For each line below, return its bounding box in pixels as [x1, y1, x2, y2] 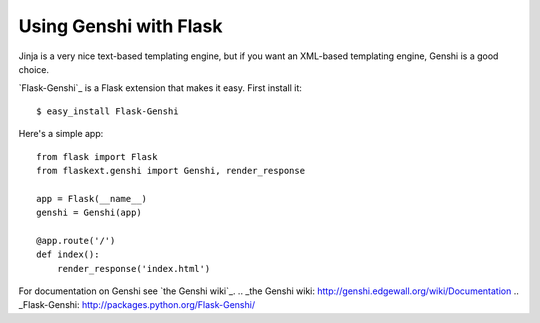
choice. [18, 63, 50, 75]
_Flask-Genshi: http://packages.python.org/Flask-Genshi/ [18, 299, 255, 311]
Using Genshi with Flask [18, 15, 223, 37]
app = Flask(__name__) [36, 193, 148, 204]
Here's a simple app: [18, 128, 104, 140]
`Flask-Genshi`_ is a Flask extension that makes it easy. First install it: [18, 82, 302, 94]
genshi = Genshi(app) [36, 207, 142, 219]
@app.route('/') [36, 235, 116, 246]
